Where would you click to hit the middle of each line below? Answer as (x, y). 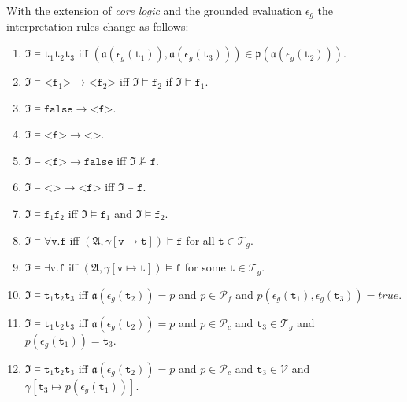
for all (200, 240)
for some (205, 267)
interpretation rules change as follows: (98, 26)
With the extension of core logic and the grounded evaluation (154, 10)
